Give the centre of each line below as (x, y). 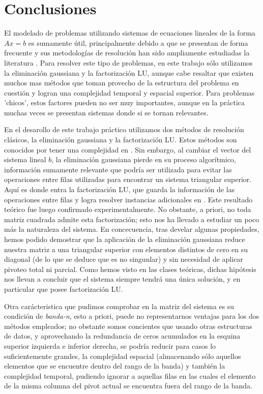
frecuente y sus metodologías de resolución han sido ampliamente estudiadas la (127, 53)
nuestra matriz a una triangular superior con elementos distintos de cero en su (126, 249)
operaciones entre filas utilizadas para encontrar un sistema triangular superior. (128, 179)
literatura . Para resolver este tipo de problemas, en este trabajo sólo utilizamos (128, 62)
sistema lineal (25, 159)
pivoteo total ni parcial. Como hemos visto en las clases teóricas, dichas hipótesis (130, 269)
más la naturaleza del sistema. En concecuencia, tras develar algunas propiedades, (132, 229)
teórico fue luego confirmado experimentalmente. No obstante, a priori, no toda (128, 209)
